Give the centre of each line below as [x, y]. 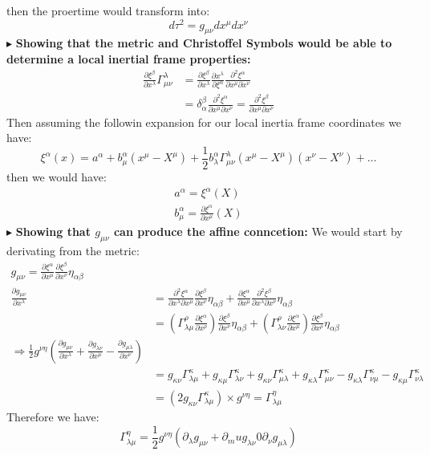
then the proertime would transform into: [108, 10]
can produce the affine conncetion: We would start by [258, 232]
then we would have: [57, 176]
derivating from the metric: [73, 251]
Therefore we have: [53, 417]
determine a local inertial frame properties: [129, 59]
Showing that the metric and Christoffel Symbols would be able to [204, 43]
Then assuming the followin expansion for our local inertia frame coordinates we [204, 122]
